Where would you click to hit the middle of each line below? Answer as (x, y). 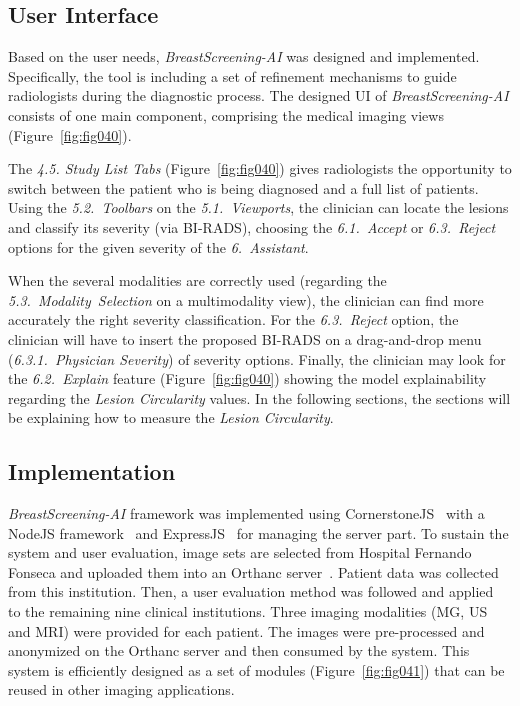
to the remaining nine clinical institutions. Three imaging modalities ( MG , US (248, 611)
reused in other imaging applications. (121, 689)
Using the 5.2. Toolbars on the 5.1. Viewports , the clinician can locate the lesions (258, 207)
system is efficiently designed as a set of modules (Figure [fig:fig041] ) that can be (256, 669)
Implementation (92, 471)
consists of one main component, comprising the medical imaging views (226, 114)
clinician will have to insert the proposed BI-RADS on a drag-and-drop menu (245, 338)
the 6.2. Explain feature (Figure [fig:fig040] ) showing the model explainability (247, 378)
